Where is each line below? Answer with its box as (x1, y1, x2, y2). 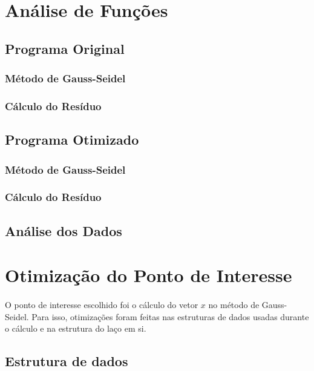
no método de (208, 298, 260, 311)
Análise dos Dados (5, 221, 122, 240)
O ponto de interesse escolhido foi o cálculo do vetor (5, 298, 198, 311)
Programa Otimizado (5, 130, 139, 149)
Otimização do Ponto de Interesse (5, 263, 292, 287)
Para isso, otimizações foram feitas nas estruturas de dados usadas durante (31, 310, 309, 323)
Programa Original (5, 39, 125, 57)
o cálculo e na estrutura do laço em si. (5, 322, 146, 335)
